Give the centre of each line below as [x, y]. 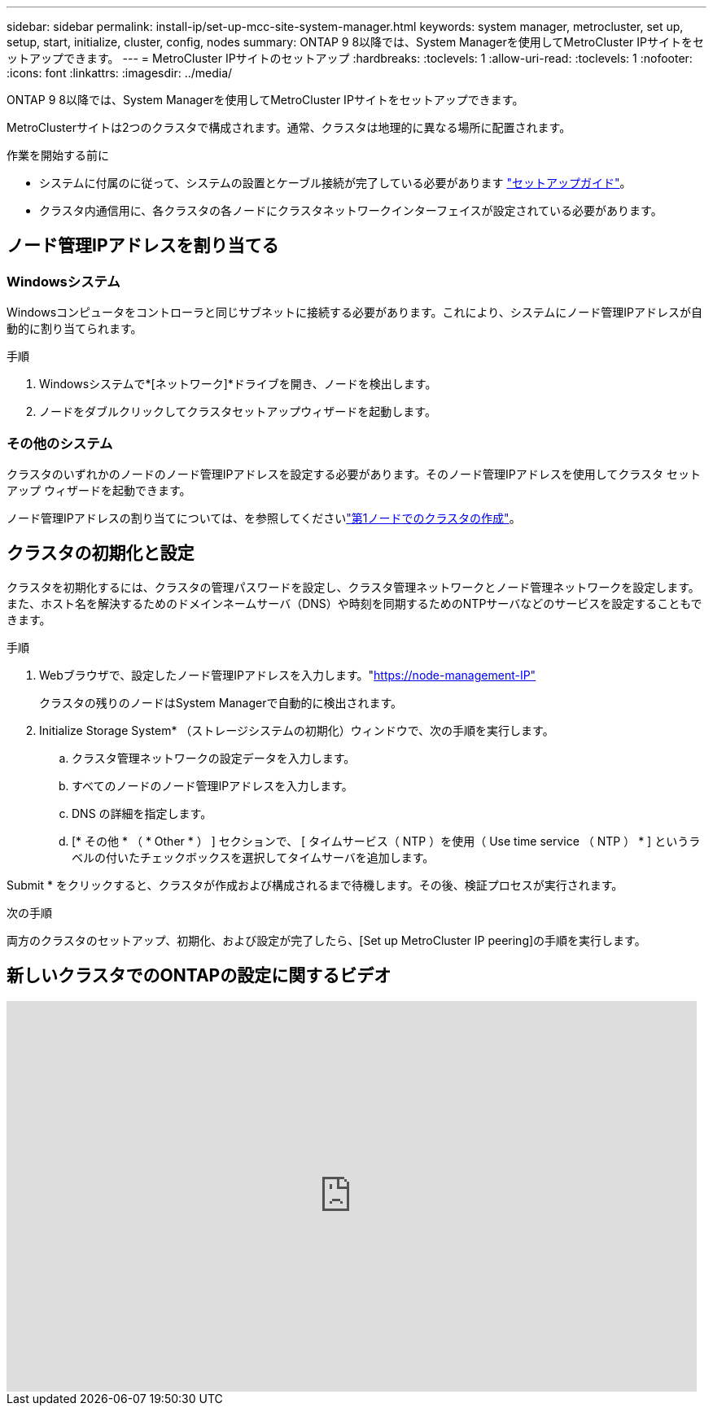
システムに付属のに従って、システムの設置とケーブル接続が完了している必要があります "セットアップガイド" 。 [335, 183]
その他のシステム [60, 443]
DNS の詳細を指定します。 [142, 813]
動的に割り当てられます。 [74, 329]
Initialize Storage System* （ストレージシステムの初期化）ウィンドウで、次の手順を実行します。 [297, 730]
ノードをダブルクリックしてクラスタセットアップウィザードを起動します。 [238, 412]
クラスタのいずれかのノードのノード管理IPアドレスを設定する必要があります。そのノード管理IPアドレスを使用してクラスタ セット [354, 474]
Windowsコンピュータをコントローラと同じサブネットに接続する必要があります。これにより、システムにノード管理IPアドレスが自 [355, 313]
